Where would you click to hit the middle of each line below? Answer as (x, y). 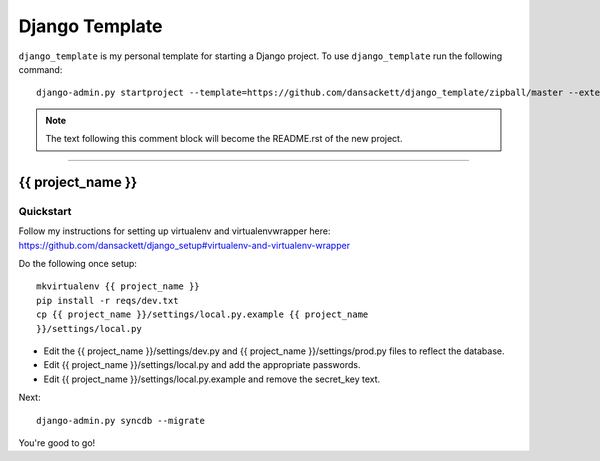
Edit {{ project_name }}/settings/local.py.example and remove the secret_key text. (212, 379)
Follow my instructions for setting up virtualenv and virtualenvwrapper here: (174, 231)
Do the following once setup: (77, 264)
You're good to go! (57, 442)
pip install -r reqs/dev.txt (107, 300)
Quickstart (45, 211)
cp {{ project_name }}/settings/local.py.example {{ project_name (202, 314)
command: (40, 69)
